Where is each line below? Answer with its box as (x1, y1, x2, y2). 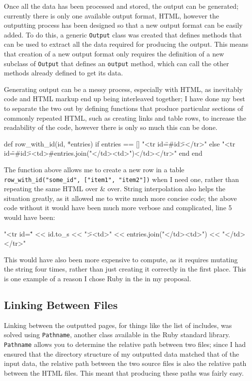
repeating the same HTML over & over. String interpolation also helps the (4, 183, 226, 194)
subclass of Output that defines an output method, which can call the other (4, 58, 229, 68)
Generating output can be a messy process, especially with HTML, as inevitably (4, 84, 243, 94)
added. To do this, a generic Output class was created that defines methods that (4, 29, 242, 39)
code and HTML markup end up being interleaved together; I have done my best (4, 93, 245, 104)
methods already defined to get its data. (4, 68, 123, 78)
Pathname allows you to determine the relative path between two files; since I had (4, 339, 246, 349)
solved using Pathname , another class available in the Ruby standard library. (4, 329, 231, 340)
